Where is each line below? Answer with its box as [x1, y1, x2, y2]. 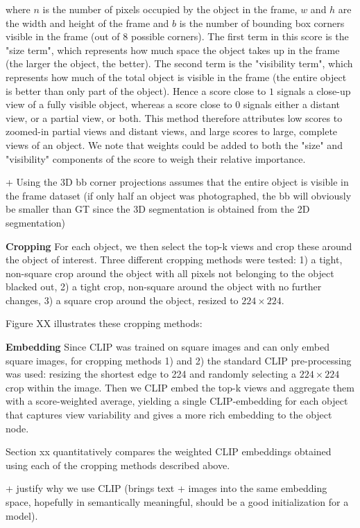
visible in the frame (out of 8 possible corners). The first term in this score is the [6, 29, 349, 44]
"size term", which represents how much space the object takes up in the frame [6, 42, 340, 57]
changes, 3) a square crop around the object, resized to [6, 292, 239, 307]
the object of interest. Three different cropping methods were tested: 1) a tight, [6, 252, 343, 267]
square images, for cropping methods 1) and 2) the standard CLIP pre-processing [6, 353, 352, 367]
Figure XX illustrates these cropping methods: [6, 316, 203, 331]
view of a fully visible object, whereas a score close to [6, 97, 232, 112]
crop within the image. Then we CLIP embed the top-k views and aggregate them [6, 380, 354, 394]
